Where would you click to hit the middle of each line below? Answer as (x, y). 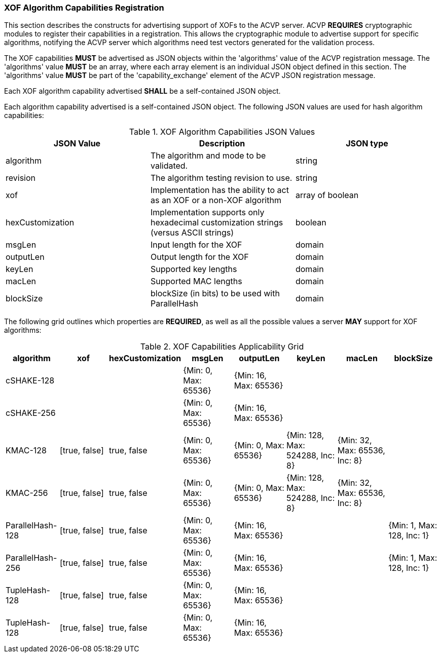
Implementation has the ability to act (219, 190)
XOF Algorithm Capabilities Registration (84, 8)
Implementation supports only (207, 212)
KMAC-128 (26, 451)
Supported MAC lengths (196, 281)
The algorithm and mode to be (208, 156)
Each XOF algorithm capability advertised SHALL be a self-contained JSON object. (142, 91)
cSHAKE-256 (31, 413)
